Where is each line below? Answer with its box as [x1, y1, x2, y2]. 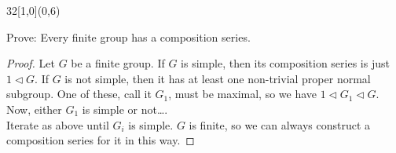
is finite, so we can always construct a [189, 116, 371, 133]
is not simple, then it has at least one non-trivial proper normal [64, 70, 371, 86]
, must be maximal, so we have [168, 86, 317, 102]
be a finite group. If [71, 55, 165, 71]
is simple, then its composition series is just [181, 55, 390, 71]
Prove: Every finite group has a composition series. [6, 28, 251, 45]
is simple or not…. [82, 100, 168, 117]
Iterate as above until [6, 116, 109, 133]
